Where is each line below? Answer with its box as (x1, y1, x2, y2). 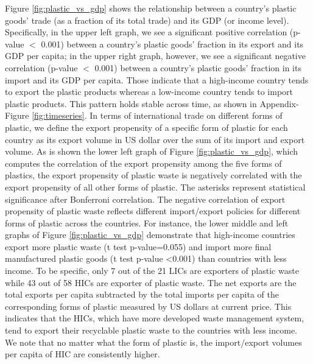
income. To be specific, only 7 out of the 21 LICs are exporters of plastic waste (5, 264, 299, 277)
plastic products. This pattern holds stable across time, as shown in (5, 97, 257, 110)
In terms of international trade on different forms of (90, 109, 283, 122)
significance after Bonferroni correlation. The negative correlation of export (5, 192, 286, 205)
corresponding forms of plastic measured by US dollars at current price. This (5, 299, 292, 312)
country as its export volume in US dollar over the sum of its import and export (5, 133, 305, 145)
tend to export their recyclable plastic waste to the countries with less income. (5, 324, 297, 337)
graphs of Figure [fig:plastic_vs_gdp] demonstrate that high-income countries (5, 228, 295, 241)
